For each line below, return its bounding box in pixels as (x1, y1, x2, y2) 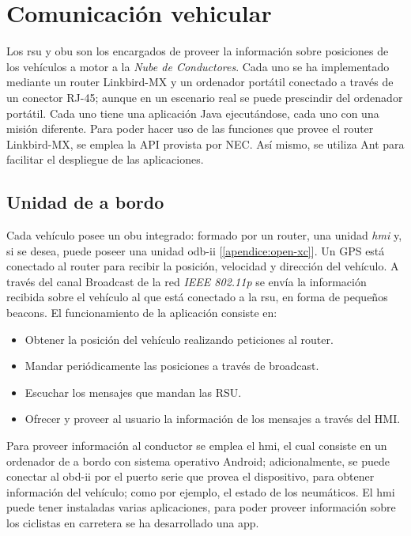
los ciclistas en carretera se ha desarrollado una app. (6, 514, 259, 530)
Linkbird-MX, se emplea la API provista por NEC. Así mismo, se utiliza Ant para (6, 135, 405, 152)
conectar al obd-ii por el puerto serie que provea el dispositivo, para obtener (6, 468, 375, 485)
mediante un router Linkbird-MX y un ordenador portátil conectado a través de (6, 74, 394, 90)
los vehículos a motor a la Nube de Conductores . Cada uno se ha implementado (6, 58, 390, 74)
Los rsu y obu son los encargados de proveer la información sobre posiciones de (6, 43, 389, 59)
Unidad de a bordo (6, 190, 164, 214)
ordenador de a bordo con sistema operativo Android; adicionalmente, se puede (6, 452, 390, 469)
